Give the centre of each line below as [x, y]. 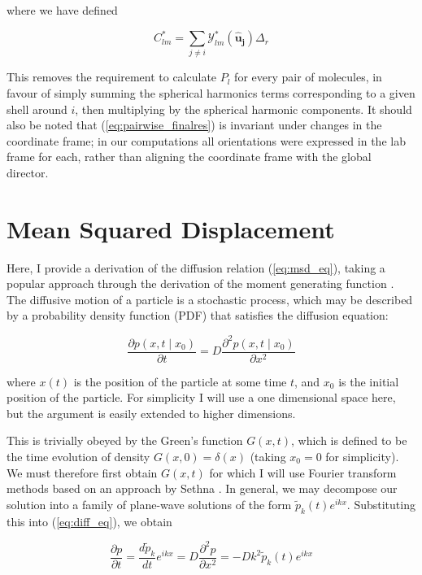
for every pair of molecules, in [308, 77]
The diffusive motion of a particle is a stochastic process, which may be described [210, 299]
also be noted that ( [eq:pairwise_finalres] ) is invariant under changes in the [194, 125]
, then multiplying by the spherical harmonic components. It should [244, 109]
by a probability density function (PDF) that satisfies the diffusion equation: [198, 315]
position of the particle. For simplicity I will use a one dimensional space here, [201, 397]
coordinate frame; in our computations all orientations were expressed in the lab [206, 140]
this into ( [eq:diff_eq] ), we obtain [89, 521]
